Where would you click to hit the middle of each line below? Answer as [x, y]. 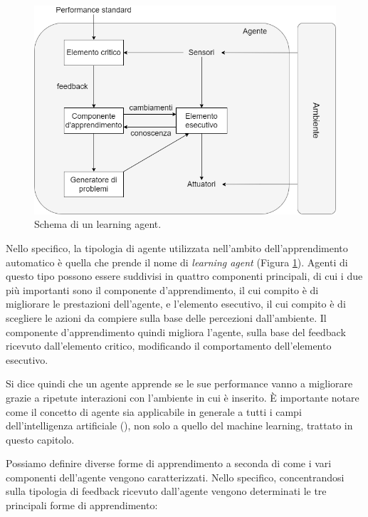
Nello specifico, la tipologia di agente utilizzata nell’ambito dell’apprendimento [177, 247]
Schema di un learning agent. [98, 224]
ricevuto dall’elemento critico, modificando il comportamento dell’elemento [169, 346]
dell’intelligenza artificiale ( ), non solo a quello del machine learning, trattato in [179, 425]
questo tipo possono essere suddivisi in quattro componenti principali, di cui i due [184, 276]
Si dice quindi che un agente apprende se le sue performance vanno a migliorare [179, 383]
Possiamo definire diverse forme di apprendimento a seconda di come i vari [169, 463]
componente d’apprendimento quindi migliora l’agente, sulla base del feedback [176, 331]
